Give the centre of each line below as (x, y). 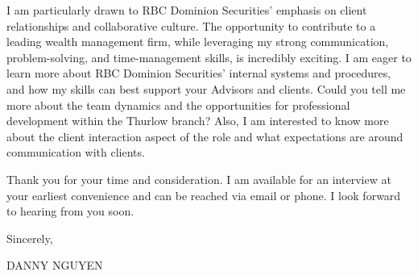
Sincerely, (30, 238)
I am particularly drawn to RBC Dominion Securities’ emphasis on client (187, 10)
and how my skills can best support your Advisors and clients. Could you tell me (206, 88)
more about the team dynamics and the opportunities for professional (178, 105)
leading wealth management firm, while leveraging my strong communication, (198, 42)
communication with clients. (76, 152)
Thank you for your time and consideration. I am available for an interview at (199, 179)
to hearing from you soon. (70, 211)
